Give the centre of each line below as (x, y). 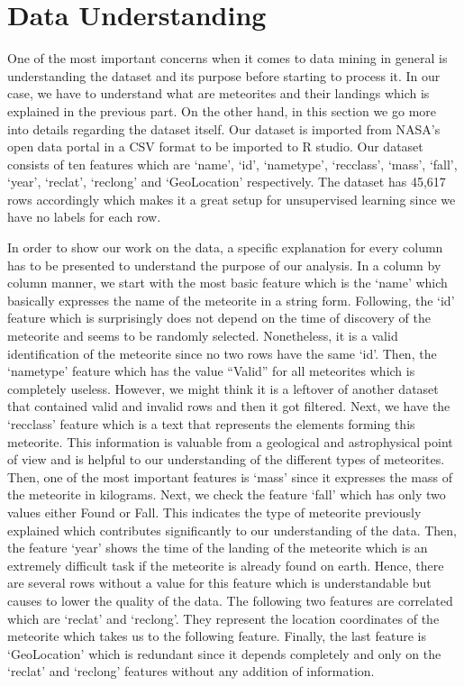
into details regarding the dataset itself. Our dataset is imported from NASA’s (224, 128)
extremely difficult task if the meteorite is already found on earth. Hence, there (226, 565)
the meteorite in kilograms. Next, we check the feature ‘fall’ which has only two (227, 494)
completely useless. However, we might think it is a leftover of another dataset (223, 388)
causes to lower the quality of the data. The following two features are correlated (230, 600)
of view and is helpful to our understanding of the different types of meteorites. (226, 459)
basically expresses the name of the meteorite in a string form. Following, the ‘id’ (231, 300)
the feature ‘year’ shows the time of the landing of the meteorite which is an (218, 548)
